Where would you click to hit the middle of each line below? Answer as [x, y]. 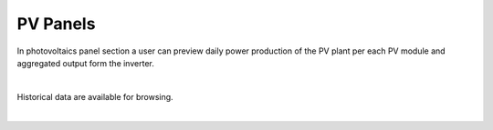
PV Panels [56, 24]
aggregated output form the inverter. [85, 63]
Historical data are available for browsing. [95, 96]
